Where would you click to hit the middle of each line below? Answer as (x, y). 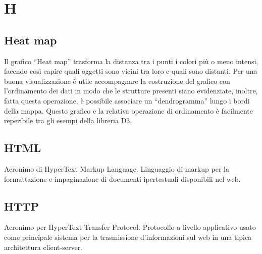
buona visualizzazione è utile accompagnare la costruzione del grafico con (117, 81)
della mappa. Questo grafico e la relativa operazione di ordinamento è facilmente (128, 110)
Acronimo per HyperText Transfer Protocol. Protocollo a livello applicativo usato (130, 227)
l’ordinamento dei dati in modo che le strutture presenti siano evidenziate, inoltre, (131, 91)
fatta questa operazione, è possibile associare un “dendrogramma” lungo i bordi (127, 100)
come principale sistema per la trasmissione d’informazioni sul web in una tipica (128, 237)
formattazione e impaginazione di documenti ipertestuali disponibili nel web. (122, 179)
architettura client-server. (43, 247)
